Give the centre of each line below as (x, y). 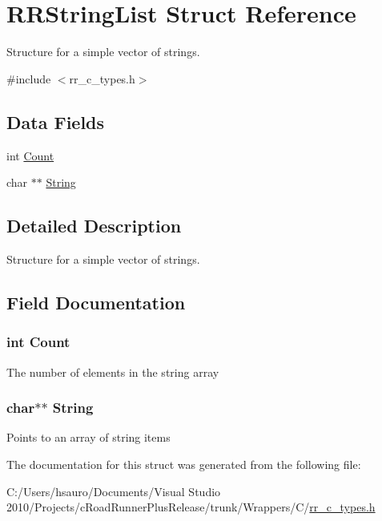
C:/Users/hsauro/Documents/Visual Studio (114, 491)
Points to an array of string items (88, 437)
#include (29, 78)
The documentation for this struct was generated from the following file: (184, 464)
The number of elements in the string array (113, 372)
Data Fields (56, 121)
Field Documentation (96, 302)
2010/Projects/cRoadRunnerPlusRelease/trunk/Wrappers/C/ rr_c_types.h (191, 507)
